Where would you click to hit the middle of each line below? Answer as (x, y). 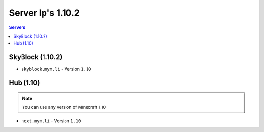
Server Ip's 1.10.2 (44, 13)
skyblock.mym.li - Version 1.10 (56, 69)
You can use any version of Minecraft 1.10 (64, 107)
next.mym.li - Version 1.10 (51, 121)
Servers (17, 27)
